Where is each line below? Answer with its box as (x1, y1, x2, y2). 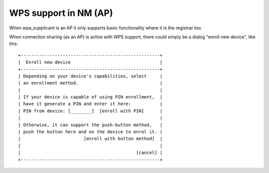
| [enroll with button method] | (18, 136, 163, 142)
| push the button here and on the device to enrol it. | (18, 129, 163, 135)
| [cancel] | (18, 150, 163, 156)
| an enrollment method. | (18, 80, 163, 86)
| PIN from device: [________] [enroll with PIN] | (18, 108, 163, 114)
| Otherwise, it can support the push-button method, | (18, 122, 163, 128)
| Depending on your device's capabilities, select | (18, 73, 163, 79)
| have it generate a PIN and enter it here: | (18, 101, 163, 107)
